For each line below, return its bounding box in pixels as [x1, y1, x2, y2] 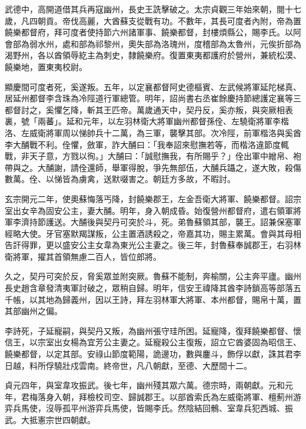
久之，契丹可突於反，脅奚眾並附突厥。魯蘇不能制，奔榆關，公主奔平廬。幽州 [5, 270, 301, 282]
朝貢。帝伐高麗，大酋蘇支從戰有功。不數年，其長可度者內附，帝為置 [37, 14, 301, 27]
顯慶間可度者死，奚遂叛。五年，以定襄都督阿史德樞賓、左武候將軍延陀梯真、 [5, 80, 301, 93]
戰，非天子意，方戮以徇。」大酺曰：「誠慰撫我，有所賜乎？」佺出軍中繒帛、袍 [5, 150, 301, 162]
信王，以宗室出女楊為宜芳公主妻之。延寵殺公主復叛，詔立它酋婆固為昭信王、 [5, 336, 301, 348]
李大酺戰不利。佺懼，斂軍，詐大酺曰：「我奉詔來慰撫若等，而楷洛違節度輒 [5, 138, 289, 150]
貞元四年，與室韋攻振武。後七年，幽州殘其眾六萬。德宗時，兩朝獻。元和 [5, 379, 285, 391]
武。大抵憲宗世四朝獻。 [5, 414, 95, 425]
